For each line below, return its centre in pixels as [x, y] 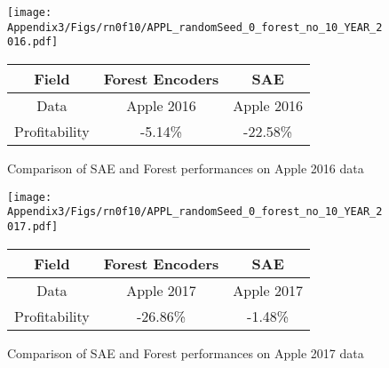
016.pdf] [33, 42]
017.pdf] [33, 226]
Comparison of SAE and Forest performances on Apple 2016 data [186, 168]
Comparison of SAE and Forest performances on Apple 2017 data [186, 352]
